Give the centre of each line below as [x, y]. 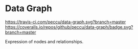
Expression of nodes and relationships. [44, 41]
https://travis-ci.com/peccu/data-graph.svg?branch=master [66, 22]
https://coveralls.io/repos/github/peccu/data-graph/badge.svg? [69, 27]
